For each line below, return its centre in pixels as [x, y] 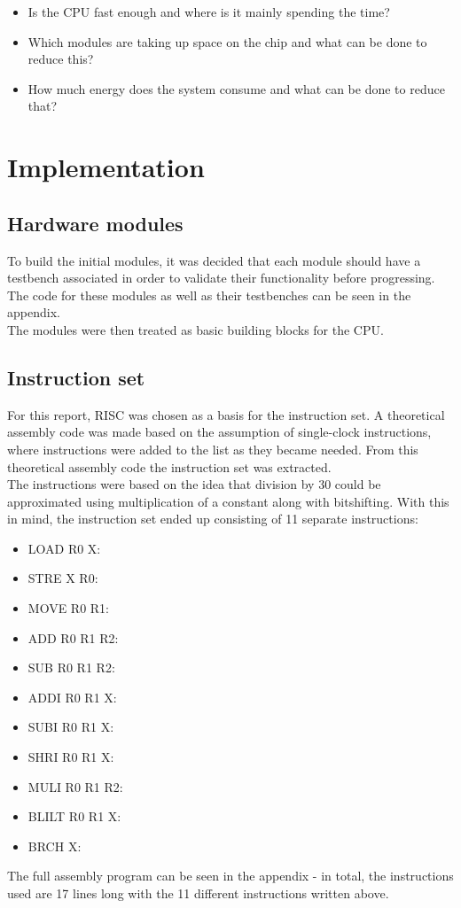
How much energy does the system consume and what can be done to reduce [236, 88]
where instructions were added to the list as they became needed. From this [213, 449]
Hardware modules [95, 223]
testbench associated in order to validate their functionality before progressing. [221, 278]
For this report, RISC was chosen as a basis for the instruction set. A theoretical [226, 414]
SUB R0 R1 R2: [71, 667]
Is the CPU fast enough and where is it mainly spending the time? [209, 12]
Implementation [106, 167]
